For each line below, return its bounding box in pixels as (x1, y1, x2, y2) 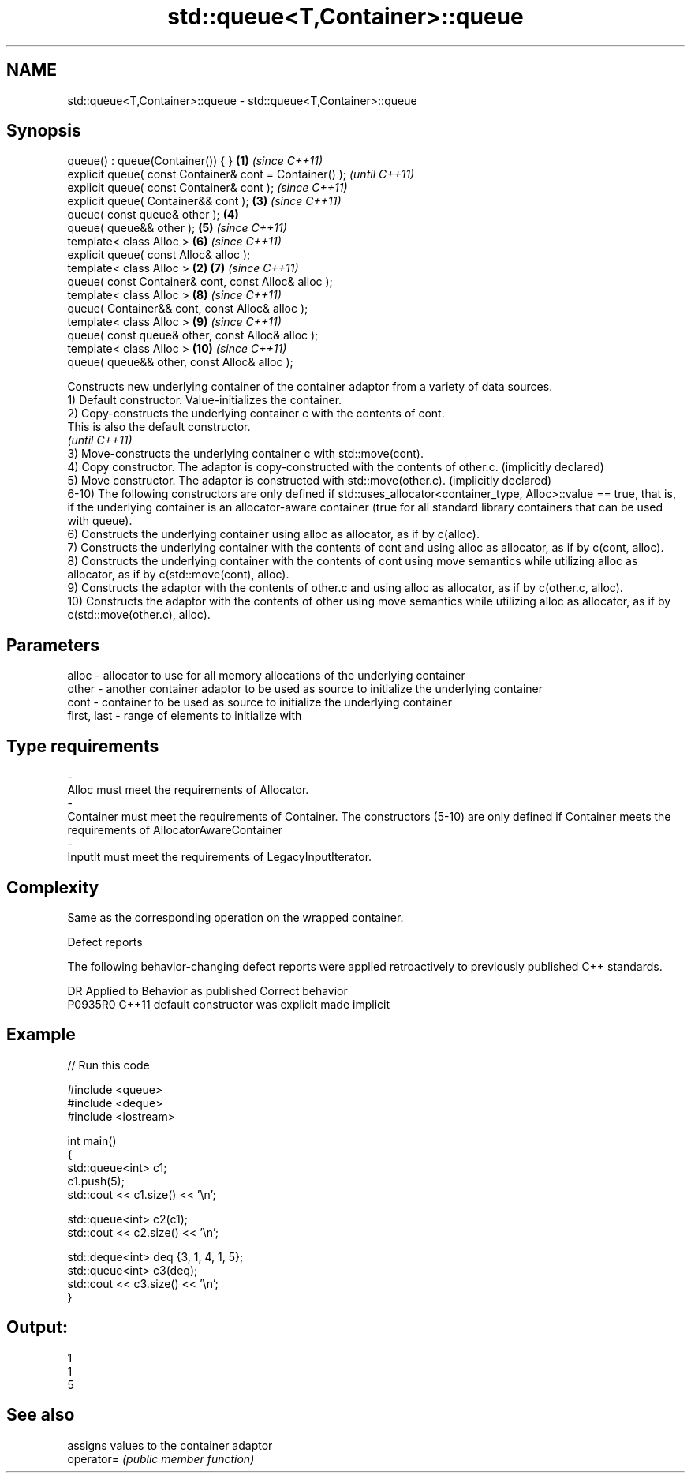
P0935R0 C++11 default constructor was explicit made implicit (67, 997, 390, 1011)
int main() (67, 1133, 117, 1148)
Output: (6, 1317, 68, 1338)
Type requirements (6, 736, 159, 756)
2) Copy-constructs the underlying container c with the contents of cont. (67, 406, 445, 421)
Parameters (6, 635, 99, 655)
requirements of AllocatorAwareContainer (67, 823, 283, 837)
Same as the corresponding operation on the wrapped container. (67, 910, 404, 924)
